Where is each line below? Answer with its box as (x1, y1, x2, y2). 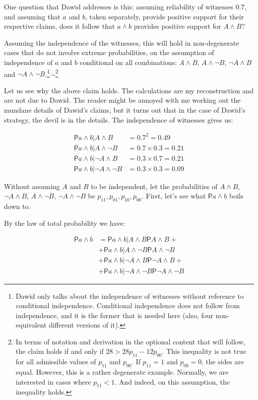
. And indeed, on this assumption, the (115, 376, 230, 387)
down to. (4, 201, 31, 211)
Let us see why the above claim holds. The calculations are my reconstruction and (4, 85, 254, 95)
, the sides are (201, 356, 244, 367)
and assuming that (4, 11, 61, 21)
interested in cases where (15, 376, 91, 387)
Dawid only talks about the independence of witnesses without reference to (15, 290, 244, 301)
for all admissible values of (15, 356, 96, 367)
